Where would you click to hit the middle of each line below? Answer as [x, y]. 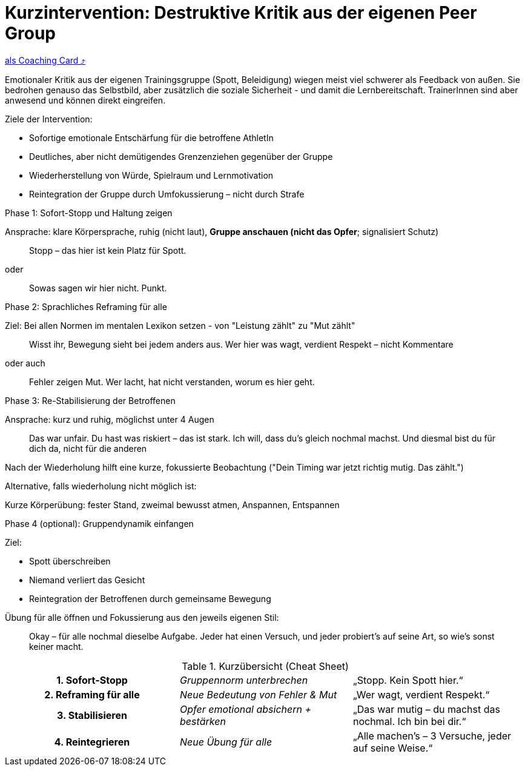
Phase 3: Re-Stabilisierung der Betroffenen [90, 400]
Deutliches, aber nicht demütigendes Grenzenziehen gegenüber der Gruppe [181, 156]
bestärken [203, 721]
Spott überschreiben [70, 561]
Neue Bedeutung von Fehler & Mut [258, 694]
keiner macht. [56, 646]
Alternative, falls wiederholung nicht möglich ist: [101, 486]
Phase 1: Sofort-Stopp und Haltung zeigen [89, 213]
